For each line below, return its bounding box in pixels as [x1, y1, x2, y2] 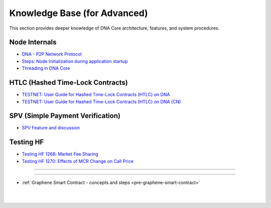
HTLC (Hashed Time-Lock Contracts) [9, 78, 128, 87]
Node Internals [9, 38, 57, 47]
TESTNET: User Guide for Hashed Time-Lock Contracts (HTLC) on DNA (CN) [22, 98, 181, 105]
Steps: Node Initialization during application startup [22, 58, 128, 64]
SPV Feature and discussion [22, 125, 80, 131]
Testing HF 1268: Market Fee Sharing [22, 151, 99, 157]
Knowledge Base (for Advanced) [9, 8, 148, 19]
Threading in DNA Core [22, 65, 70, 71]
